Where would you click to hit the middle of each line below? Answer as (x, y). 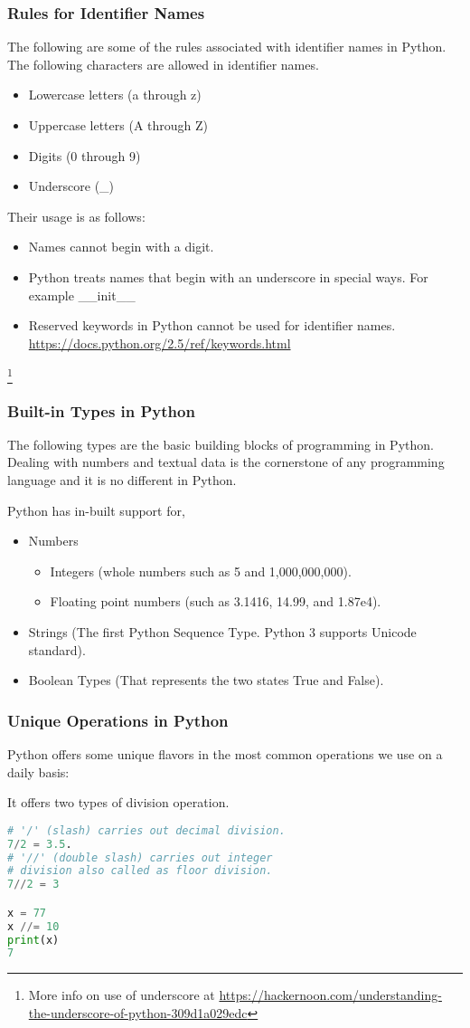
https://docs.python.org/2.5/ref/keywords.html (160, 343)
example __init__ (82, 295)
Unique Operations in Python (118, 720)
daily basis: (38, 771)
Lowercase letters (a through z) (115, 95)
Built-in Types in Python (101, 410)
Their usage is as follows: (76, 216)
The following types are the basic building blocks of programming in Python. (221, 444)
